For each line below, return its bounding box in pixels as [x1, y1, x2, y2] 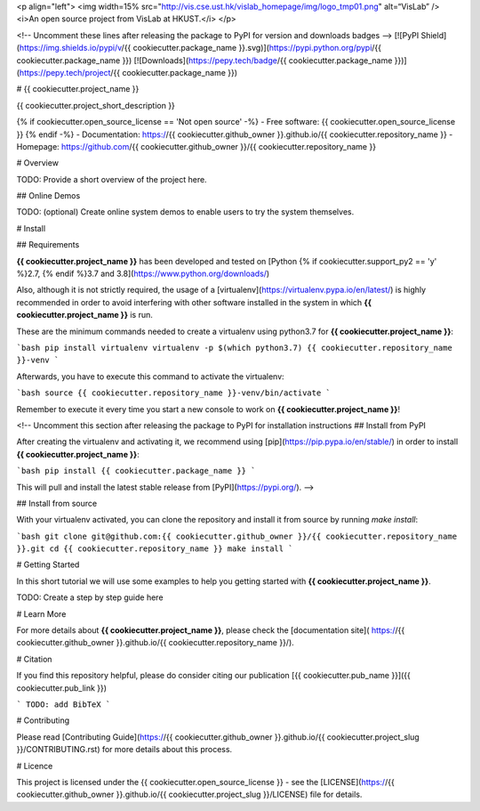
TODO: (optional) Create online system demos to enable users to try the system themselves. [16, 207, 355, 217]
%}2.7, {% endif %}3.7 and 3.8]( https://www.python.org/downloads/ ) [16, 268, 270, 280]
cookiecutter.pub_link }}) [16, 682, 107, 693]
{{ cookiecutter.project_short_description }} [16, 100, 175, 110]
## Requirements [16, 239, 80, 250]
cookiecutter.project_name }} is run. [16, 310, 153, 320]
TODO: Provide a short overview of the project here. [16, 174, 208, 184]
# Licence [16, 760, 53, 771]
